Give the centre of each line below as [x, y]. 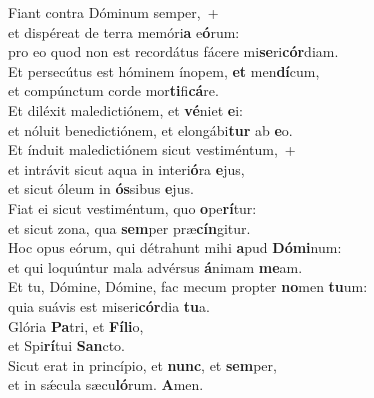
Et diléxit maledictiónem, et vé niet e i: [125, 109]
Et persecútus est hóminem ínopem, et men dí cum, [164, 70]
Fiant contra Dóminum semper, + [113, 12]
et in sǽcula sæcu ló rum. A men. [106, 384]
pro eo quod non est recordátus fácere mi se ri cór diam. [173, 51]
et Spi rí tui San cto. [66, 345]
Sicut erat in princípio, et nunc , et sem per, [142, 364]
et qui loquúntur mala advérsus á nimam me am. [155, 266]
